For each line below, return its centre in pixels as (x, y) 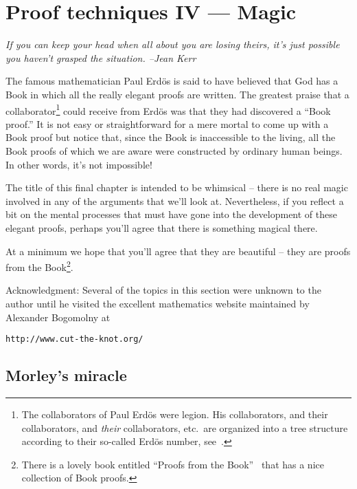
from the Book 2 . (39, 266)
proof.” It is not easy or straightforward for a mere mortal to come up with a (167, 123)
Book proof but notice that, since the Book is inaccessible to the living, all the (171, 137)
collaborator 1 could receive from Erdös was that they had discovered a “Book (168, 109)
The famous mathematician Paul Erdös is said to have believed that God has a (172, 81)
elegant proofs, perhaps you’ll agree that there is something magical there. (162, 227)
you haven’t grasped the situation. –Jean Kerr (101, 57)
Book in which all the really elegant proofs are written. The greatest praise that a (177, 94)
